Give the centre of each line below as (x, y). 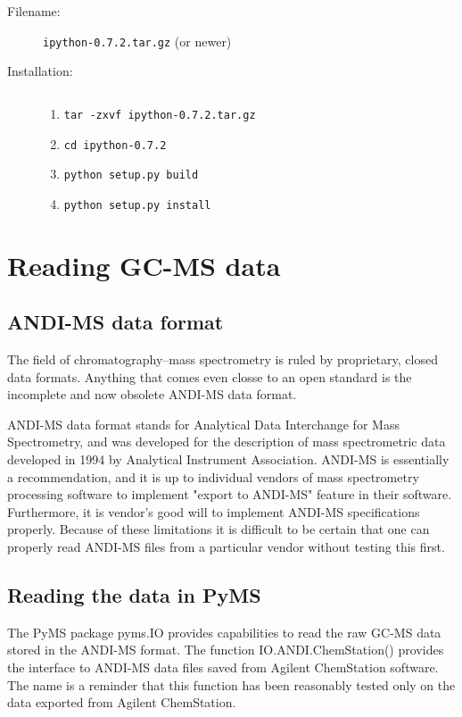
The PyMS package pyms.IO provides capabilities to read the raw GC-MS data (224, 632)
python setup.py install (137, 205)
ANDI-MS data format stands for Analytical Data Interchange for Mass (203, 424)
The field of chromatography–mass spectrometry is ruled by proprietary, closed (223, 359)
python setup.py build (131, 175)
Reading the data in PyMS (134, 594)
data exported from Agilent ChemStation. (122, 702)
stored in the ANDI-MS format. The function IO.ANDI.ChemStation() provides (226, 650)
